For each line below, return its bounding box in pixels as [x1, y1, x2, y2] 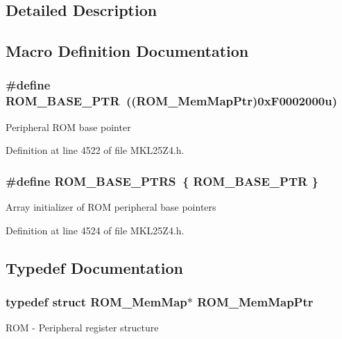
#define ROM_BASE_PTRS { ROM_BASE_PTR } [6, 172, 318, 189]
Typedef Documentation [6, 257, 183, 278]
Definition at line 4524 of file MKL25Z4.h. [6, 223, 185, 237]
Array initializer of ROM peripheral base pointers [6, 200, 216, 214]
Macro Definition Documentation [6, 40, 249, 62]
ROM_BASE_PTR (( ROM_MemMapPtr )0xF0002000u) [6, 92, 338, 110]
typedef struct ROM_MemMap [6, 293, 187, 310]
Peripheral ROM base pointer [6, 119, 131, 134]
